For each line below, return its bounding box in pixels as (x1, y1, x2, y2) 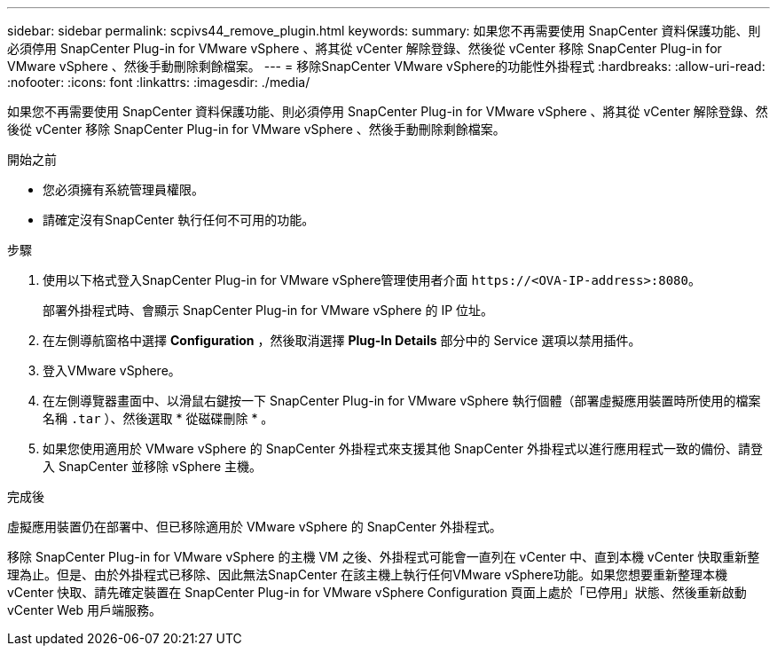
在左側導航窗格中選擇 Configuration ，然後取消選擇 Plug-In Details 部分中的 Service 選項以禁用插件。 (43, 333, 641, 348)
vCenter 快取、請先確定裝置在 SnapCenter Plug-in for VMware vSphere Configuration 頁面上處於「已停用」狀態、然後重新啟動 (7, 585, 747, 600)
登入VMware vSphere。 (43, 363, 181, 378)
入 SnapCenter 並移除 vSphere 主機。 (43, 459, 263, 474)
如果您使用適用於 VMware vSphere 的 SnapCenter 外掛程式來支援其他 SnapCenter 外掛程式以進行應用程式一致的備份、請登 (43, 441, 763, 456)
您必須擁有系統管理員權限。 (43, 182, 204, 197)
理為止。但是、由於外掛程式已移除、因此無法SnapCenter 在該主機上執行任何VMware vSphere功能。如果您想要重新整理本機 (7, 567, 727, 582)
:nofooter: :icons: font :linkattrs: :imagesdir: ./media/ (7, 75, 310, 90)
